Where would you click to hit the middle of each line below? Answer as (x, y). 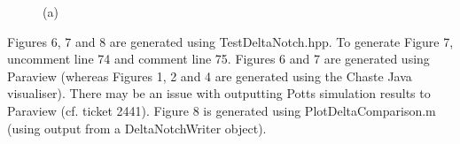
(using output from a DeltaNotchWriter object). (137, 128)
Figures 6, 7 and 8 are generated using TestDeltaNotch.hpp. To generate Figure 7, (230, 41)
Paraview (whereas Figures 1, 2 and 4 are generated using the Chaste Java (210, 76)
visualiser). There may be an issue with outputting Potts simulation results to (219, 93)
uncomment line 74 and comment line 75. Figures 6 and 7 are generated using (218, 59)
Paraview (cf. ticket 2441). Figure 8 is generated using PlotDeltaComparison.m (222, 110)
